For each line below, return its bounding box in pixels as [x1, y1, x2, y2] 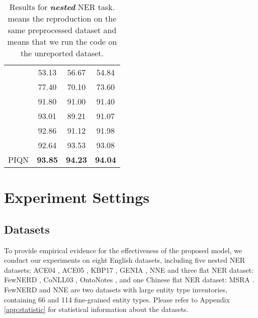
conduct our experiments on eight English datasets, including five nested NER [4, 255, 245, 265]
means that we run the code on [7, 36, 117, 47]
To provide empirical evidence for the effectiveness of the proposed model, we [4, 245, 242, 255]
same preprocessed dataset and [8, 24, 117, 36]
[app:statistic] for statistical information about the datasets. [4, 304, 189, 314]
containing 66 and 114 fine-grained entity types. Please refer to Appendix [4, 294, 230, 304]
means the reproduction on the [8, 13, 117, 24]
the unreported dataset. [20, 47, 104, 59]
